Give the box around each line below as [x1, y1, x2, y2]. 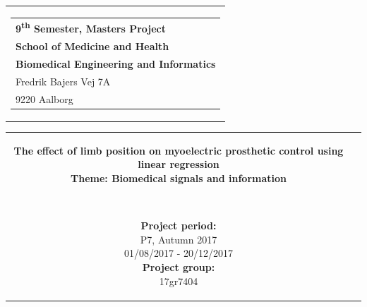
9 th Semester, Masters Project [16, 19, 166, 36]
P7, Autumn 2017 [140, 231, 217, 246]
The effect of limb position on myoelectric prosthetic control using [13, 143, 344, 157]
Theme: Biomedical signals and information [71, 171, 287, 186]
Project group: [142, 260, 215, 275]
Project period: [140, 218, 217, 233]
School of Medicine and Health [16, 39, 169, 53]
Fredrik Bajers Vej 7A [16, 73, 111, 88]
